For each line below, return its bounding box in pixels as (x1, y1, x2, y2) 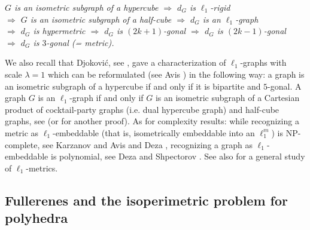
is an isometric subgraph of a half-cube (30, 13, 172, 25)
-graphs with (240, 56, 287, 69)
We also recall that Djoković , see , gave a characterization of (5, 56, 226, 69)
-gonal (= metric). (46, 36, 114, 48)
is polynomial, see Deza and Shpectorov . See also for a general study (50, 150, 305, 162)
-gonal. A (268, 79, 302, 92)
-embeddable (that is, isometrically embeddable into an (53, 126, 255, 139)
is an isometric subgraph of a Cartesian (155, 91, 300, 104)
